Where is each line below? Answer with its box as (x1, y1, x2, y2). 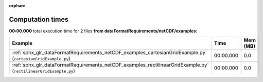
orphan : (9, 3, 26, 8)
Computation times (9, 15, 69, 24)
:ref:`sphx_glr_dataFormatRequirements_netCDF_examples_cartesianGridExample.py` (12, 49, 207, 56)
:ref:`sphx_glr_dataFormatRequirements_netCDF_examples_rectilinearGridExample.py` (12, 62, 209, 68)
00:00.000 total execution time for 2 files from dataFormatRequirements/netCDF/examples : (9, 28, 197, 34)
